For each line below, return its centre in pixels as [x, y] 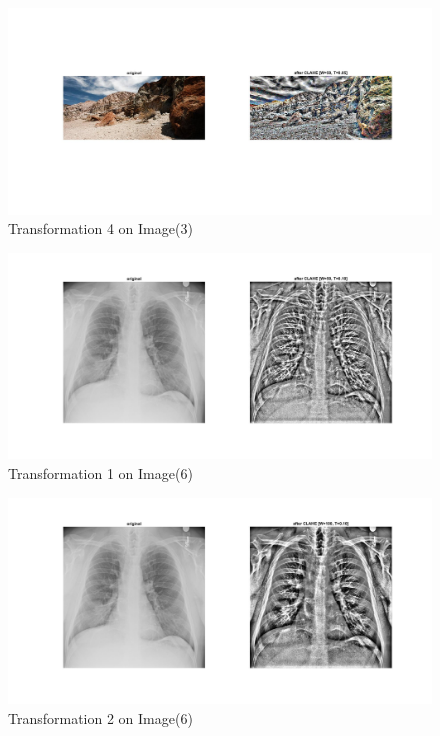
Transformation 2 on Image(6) [100, 717]
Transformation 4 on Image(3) [100, 228]
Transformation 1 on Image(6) [100, 473]
